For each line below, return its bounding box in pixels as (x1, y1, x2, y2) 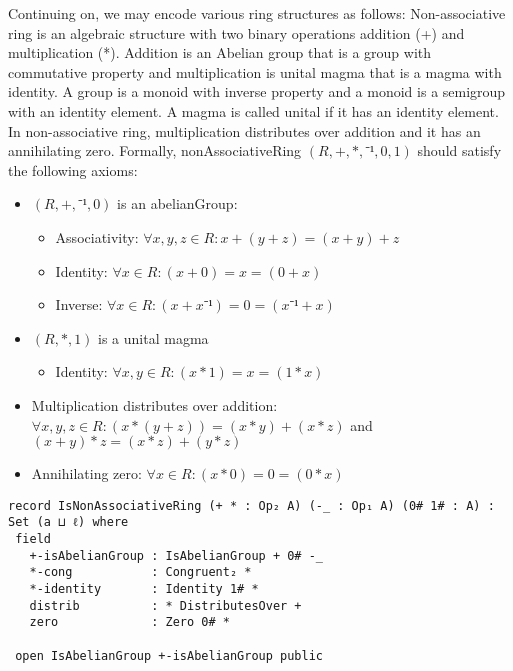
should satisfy (417, 140, 502, 161)
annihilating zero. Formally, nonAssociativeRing (8, 140, 302, 161)
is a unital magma (98, 327, 209, 348)
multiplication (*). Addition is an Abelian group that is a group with (8, 42, 432, 63)
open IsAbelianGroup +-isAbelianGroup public (15, 648, 323, 663)
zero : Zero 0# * (29, 615, 230, 630)
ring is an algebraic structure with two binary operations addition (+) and (8, 22, 465, 43)
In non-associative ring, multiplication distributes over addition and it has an (8, 120, 481, 141)
